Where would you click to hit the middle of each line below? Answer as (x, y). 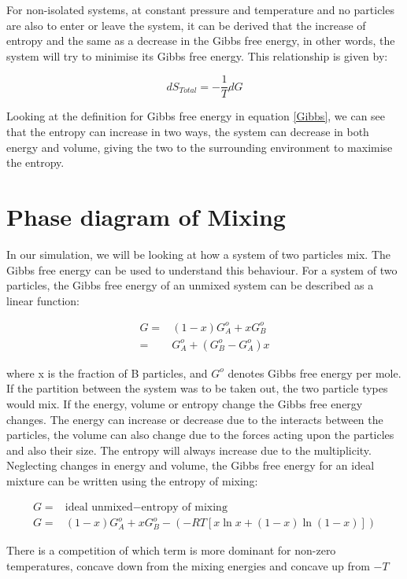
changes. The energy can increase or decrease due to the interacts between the (195, 419)
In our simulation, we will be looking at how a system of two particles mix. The (199, 254)
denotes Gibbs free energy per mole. (314, 372)
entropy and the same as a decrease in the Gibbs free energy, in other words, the (201, 41)
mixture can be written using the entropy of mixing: (132, 481)
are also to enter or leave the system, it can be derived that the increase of (186, 25)
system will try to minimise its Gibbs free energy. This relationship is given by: (197, 55)
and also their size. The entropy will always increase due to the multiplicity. (189, 450)
